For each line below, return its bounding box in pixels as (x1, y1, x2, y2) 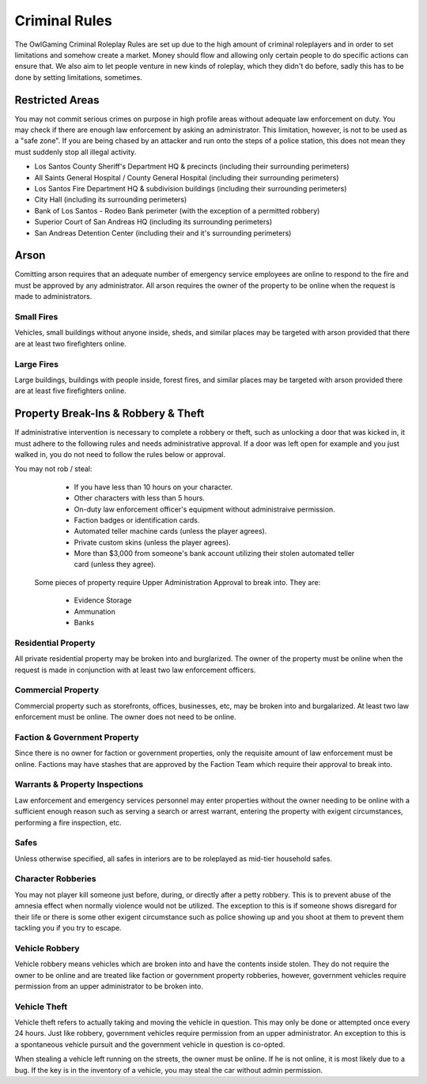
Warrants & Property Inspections (14, 779, 144, 790)
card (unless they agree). (74, 560, 156, 569)
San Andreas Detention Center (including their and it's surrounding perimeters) (34, 228, 292, 237)
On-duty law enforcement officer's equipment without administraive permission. (74, 504, 335, 514)
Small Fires (14, 311, 59, 322)
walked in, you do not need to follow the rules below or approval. (14, 449, 225, 459)
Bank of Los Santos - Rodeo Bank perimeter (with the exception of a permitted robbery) (34, 206, 320, 215)
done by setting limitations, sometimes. (14, 72, 142, 82)
